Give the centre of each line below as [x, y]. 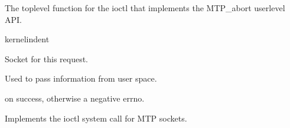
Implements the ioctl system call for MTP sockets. [96, 118]
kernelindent [27, 39]
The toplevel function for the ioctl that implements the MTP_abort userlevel [145, 8]
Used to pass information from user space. [81, 78]
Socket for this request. [47, 58]
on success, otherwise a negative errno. [75, 98]
